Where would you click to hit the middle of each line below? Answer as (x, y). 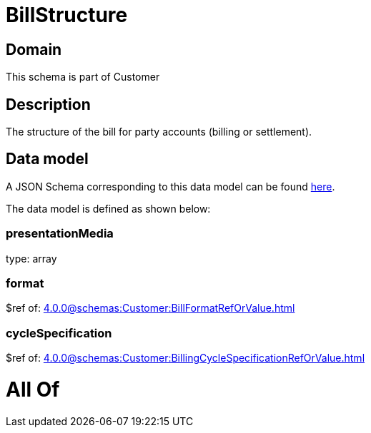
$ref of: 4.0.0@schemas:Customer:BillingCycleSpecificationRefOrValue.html (185, 358)
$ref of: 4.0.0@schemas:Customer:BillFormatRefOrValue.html (150, 308)
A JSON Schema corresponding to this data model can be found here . (170, 186)
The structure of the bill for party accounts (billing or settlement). (159, 132)
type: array (31, 258)
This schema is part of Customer (83, 77)
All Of (33, 389)
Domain (34, 49)
